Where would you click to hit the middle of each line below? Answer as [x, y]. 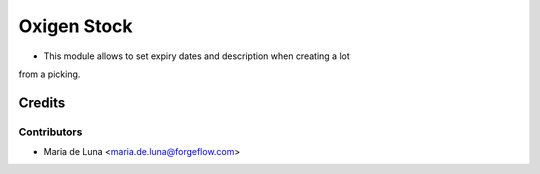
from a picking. [49, 74]
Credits [42, 102]
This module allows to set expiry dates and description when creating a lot [196, 56]
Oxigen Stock [76, 26]
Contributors [50, 132]
